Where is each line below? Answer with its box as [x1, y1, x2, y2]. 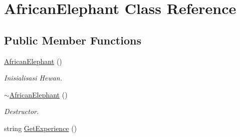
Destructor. [4, 106, 39, 116]
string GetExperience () [4, 122, 77, 133]
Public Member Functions [4, 32, 141, 47]
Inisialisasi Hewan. [4, 72, 63, 83]
